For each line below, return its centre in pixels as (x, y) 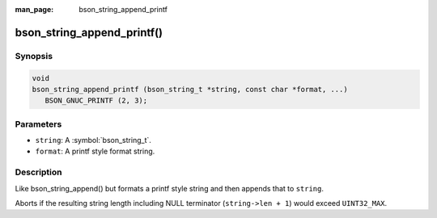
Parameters (38, 124)
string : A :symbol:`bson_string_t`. (93, 140)
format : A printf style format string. (95, 151)
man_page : (34, 9)
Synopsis (34, 56)
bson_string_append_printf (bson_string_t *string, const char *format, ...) (190, 89)
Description (38, 172)
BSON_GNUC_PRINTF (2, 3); (96, 101)
